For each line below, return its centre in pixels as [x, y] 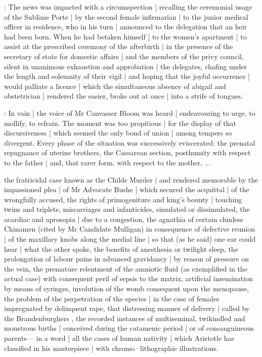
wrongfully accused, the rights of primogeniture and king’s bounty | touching [123, 199]
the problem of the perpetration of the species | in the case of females [112, 298]
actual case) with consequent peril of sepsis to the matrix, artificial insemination [128, 278]
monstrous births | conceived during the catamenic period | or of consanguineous [129, 328]
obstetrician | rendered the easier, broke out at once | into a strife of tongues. [124, 96]
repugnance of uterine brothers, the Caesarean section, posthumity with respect [127, 152]
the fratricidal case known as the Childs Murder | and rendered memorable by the [131, 179]
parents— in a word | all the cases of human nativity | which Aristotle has [119, 338]
